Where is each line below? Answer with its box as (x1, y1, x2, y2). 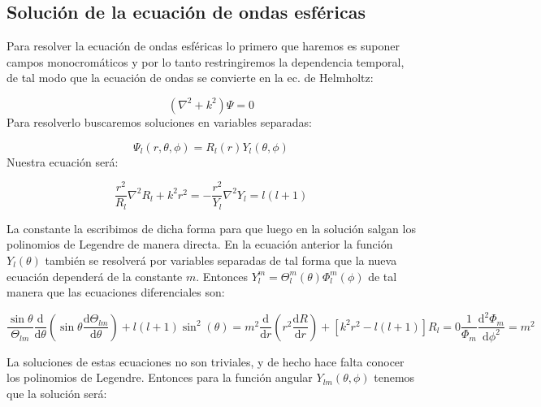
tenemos (374, 369, 415, 386)
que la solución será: (6, 384, 107, 401)
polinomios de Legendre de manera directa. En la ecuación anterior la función (6, 236, 393, 253)
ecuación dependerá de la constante (6, 267, 183, 284)
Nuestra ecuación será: (6, 153, 119, 170)
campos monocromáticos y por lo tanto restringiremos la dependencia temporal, (6, 53, 405, 70)
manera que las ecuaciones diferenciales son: (6, 284, 225, 301)
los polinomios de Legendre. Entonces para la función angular (6, 369, 313, 386)
